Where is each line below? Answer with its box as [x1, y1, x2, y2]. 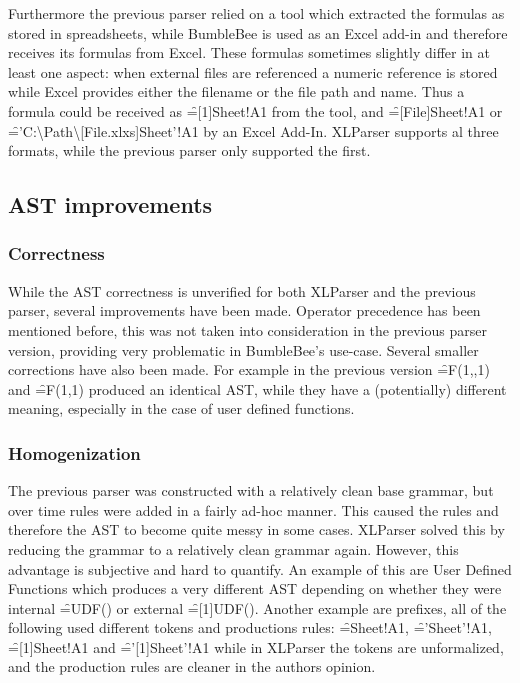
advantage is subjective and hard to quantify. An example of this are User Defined [8, 558, 512, 579]
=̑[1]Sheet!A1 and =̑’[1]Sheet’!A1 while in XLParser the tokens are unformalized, [8, 636, 504, 657]
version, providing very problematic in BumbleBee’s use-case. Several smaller [8, 339, 479, 360]
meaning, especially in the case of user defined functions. [8, 398, 355, 419]
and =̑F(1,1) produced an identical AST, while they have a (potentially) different [8, 378, 507, 399]
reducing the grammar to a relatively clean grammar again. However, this [8, 538, 459, 559]
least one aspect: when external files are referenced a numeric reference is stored [8, 61, 498, 82]
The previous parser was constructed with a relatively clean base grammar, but [8, 480, 494, 501]
